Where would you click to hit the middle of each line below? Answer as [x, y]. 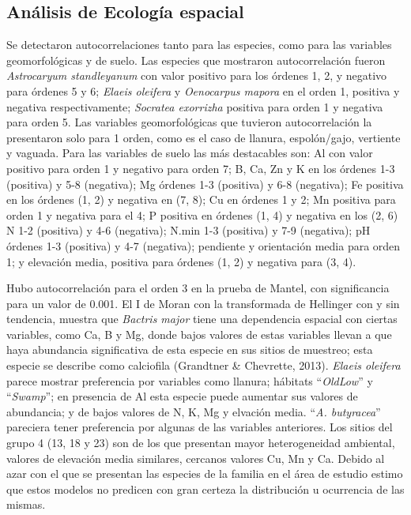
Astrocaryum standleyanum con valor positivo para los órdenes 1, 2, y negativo [197, 75]
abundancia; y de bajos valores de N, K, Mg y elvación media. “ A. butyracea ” [194, 411]
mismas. [26, 504]
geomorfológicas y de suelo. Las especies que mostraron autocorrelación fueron [196, 60]
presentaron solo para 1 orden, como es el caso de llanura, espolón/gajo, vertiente [204, 137]
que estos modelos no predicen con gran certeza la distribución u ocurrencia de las [205, 489]
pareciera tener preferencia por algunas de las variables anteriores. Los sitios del [200, 427]
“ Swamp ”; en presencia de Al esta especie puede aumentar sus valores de [182, 396]
